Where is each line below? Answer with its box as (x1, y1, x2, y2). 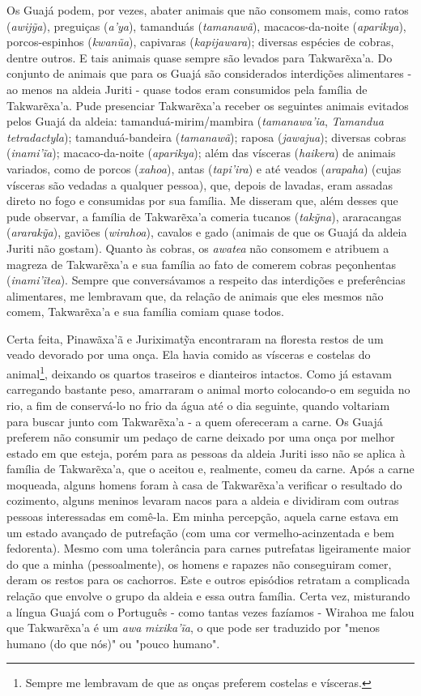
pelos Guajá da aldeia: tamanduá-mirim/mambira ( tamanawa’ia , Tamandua (6, 113, 384, 130)
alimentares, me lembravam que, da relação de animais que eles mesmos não (6, 287, 384, 304)
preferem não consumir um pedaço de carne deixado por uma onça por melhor (6, 429, 395, 446)
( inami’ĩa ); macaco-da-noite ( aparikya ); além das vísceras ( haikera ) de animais (6, 144, 396, 161)
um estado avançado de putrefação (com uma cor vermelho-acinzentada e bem (6, 523, 394, 540)
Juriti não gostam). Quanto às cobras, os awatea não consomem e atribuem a (6, 239, 389, 256)
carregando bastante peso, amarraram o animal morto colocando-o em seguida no (6, 381, 410, 398)
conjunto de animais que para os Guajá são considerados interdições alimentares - (6, 65, 412, 82)
